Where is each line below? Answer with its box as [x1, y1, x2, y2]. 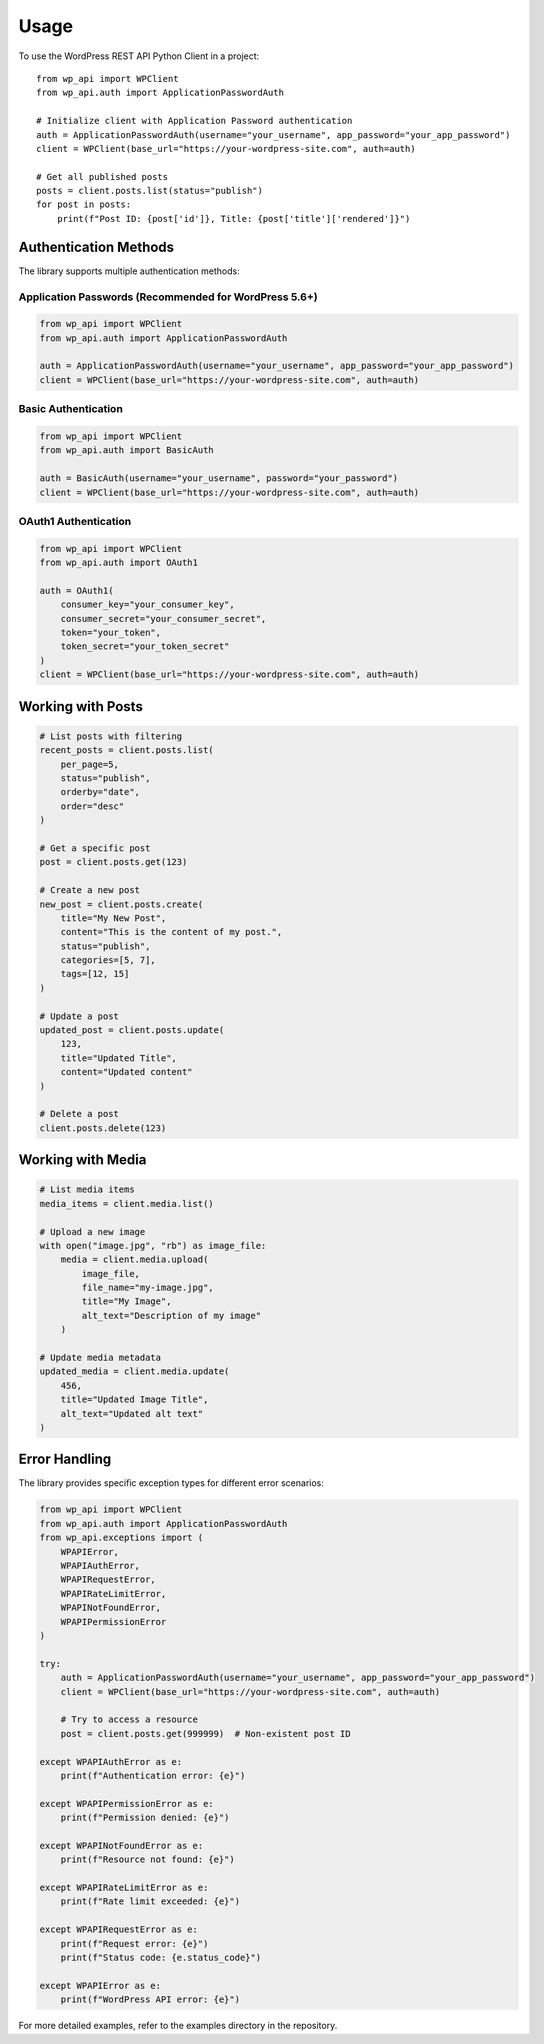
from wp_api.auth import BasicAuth [39, 445, 214, 456]
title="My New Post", [60, 912, 167, 924]
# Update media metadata [39, 1352, 162, 1364]
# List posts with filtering [39, 730, 183, 742]
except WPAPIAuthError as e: [39, 1756, 183, 1767]
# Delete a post [39, 1108, 120, 1120]
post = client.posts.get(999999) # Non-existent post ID [60, 1728, 351, 1739]
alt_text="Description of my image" [81, 1310, 262, 1321]
